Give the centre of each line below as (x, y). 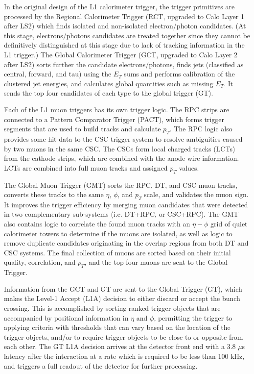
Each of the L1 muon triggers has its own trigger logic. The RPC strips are (117, 109)
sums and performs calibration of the (179, 74)
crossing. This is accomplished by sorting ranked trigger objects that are (112, 308)
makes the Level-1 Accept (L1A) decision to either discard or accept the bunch (122, 298)
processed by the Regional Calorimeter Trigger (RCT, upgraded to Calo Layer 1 (124, 16)
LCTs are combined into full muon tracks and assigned (86, 167)
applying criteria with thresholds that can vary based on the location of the (117, 327)
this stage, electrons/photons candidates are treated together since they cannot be (127, 35)
